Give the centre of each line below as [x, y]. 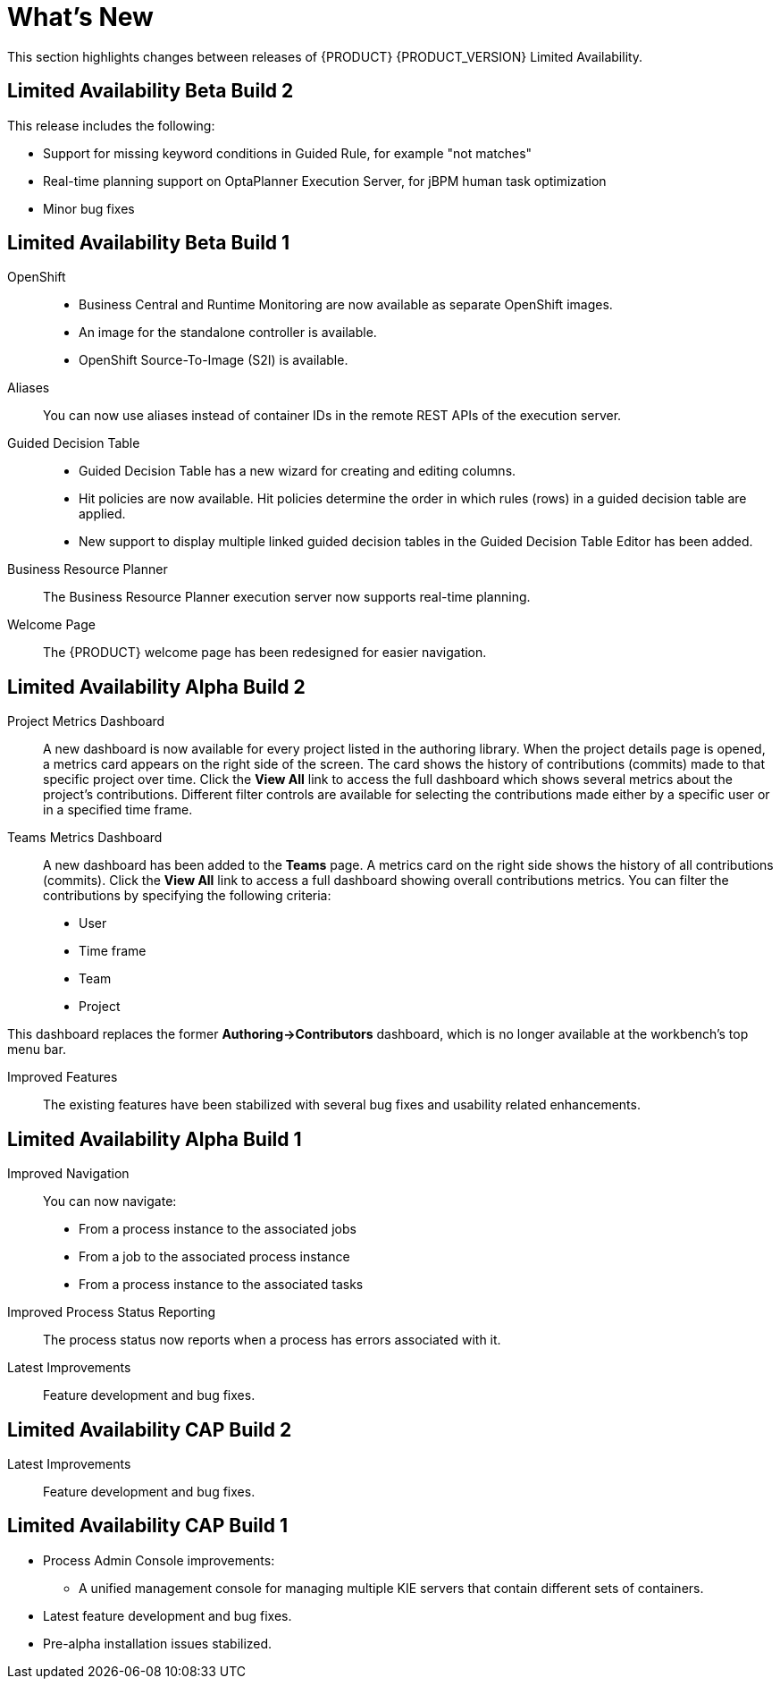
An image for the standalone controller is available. [228, 333]
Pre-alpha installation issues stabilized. [158, 1643]
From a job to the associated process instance [214, 1257]
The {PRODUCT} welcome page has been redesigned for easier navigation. [265, 653]
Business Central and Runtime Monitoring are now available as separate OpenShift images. [346, 305]
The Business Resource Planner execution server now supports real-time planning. [287, 597]
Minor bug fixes [89, 208]
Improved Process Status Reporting [112, 1312]
